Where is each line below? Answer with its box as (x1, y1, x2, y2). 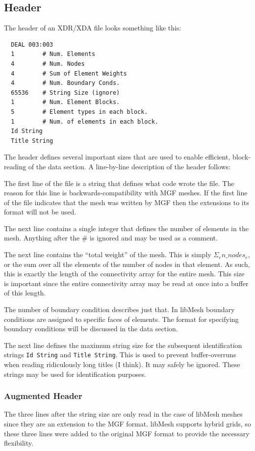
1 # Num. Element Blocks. (11, 99, 120, 106)
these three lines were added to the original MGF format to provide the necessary (4, 428, 250, 438)
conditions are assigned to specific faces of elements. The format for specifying (4, 314, 239, 324)
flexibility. (4, 438, 33, 448)
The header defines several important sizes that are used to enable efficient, (4, 152, 230, 162)
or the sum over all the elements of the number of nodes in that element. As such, (4, 259, 250, 269)
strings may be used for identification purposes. (4, 369, 146, 379)
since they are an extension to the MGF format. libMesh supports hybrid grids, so (4, 419, 251, 429)
